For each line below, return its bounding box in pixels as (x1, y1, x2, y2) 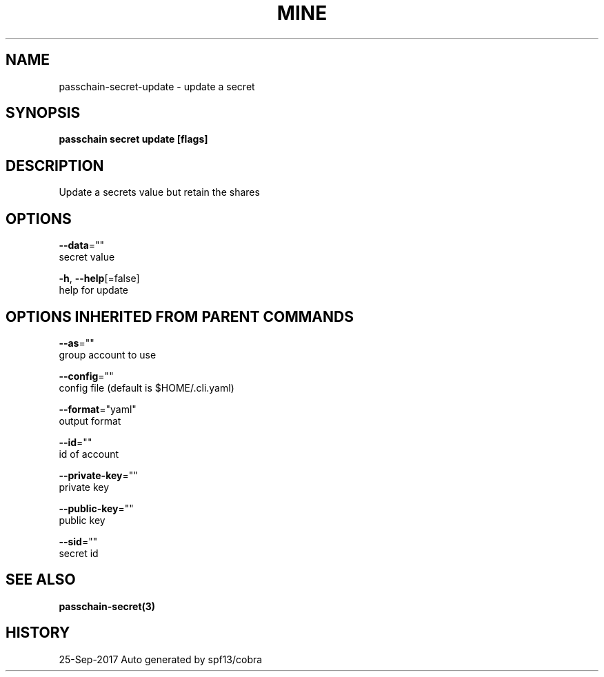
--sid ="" (59, 535, 98, 547)
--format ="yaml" (59, 403, 137, 415)
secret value (59, 251, 115, 263)
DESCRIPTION (6, 156, 104, 174)
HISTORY (6, 624, 70, 642)
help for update (59, 284, 128, 296)
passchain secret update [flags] (59, 133, 208, 145)
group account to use (59, 348, 157, 361)
